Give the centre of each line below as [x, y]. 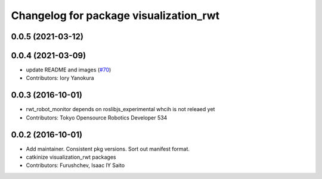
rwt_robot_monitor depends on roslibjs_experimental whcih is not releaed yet [120, 109]
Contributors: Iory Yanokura [60, 78]
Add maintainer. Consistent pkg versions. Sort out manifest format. [108, 149]
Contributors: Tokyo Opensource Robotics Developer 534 [97, 117]
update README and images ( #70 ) [69, 70]
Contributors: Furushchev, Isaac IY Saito [75, 165]
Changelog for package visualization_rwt [115, 15]
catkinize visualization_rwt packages [71, 157]
